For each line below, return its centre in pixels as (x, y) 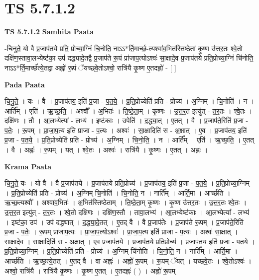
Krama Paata (28, 166)
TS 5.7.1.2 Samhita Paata (49, 32)
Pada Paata (25, 84)
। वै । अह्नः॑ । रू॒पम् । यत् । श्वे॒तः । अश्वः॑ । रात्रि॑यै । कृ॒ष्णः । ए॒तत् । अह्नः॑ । (106, 150)
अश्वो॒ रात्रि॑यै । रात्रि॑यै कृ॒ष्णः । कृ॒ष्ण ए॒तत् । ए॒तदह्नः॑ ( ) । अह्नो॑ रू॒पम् (90, 270)
